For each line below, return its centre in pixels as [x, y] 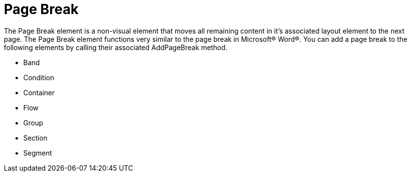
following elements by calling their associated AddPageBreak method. [116, 47]
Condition [39, 77]
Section [35, 138]
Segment [38, 153]
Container [39, 92]
